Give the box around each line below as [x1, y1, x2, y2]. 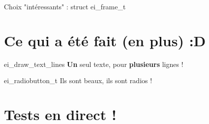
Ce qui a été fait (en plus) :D [4, 30, 206, 50]
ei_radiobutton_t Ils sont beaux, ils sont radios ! [4, 75, 152, 86]
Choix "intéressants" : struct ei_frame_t [4, 1, 126, 11]
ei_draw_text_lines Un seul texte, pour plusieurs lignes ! [4, 59, 183, 69]
